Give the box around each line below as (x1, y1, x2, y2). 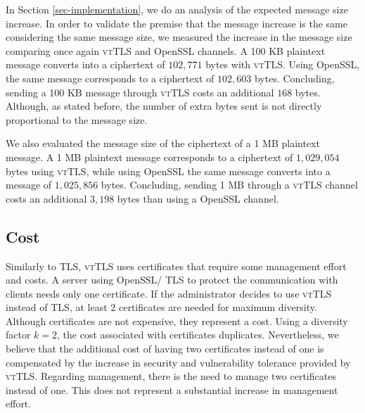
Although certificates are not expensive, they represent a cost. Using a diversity (6, 313, 348, 328)
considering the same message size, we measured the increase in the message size (6, 30, 352, 44)
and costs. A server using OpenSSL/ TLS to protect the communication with (6, 272, 338, 287)
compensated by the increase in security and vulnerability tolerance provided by (6, 355, 351, 369)
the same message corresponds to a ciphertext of (6, 70, 214, 85)
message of (6, 177, 52, 192)
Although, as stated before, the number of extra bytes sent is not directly (6, 99, 322, 113)
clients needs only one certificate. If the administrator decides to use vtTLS (6, 286, 332, 300)
